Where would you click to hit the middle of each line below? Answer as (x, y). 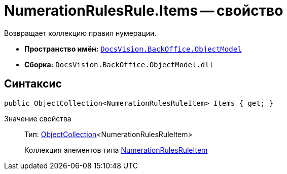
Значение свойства (38, 118)
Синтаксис (33, 84)
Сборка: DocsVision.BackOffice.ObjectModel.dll (119, 64)
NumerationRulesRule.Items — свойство (144, 11)
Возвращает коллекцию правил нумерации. (80, 33)
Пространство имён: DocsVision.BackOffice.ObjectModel (133, 49)
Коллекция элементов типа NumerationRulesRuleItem (116, 150)
